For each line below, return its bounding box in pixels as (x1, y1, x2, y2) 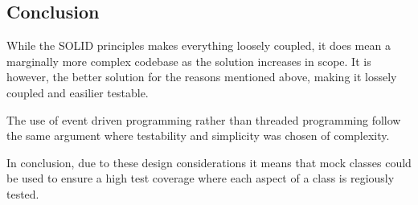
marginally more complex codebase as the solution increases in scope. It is (6, 52, 371, 69)
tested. (6, 185, 39, 202)
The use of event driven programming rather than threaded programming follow (6, 111, 401, 128)
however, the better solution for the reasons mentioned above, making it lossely (6, 68, 397, 85)
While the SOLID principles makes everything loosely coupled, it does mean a (6, 37, 391, 54)
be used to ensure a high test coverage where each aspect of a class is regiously (6, 170, 395, 187)
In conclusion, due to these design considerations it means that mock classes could (6, 154, 412, 170)
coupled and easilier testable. (6, 84, 149, 100)
